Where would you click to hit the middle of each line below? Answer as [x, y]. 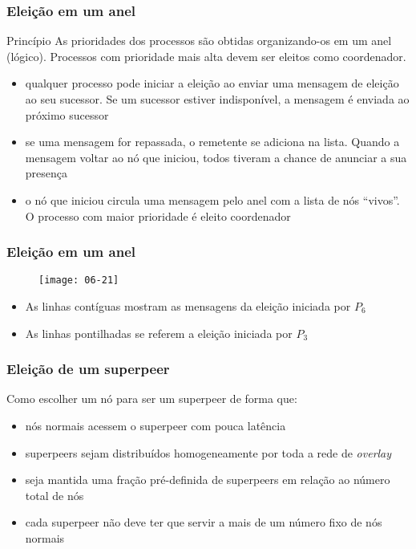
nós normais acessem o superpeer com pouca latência [155, 426]
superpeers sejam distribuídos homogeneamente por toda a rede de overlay [208, 452]
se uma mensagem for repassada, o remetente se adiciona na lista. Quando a [212, 142]
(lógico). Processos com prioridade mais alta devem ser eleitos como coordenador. [206, 56]
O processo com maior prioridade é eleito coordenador [158, 216]
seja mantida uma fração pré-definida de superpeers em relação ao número [208, 480]
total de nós [55, 495]
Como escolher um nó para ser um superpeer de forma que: [152, 399]
